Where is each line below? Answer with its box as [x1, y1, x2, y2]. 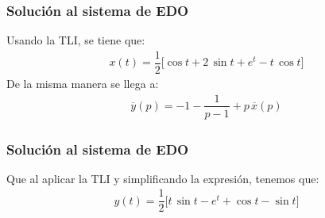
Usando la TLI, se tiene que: [6, 32, 145, 48]
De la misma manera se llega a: [6, 75, 159, 91]
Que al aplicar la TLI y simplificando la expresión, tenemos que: [6, 170, 319, 186]
